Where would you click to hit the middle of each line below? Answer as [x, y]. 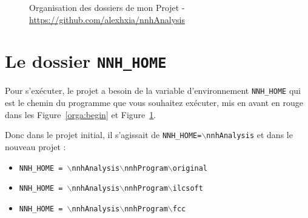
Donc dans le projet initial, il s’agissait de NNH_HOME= [103, 135]
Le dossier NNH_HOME [86, 61]
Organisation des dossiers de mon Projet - [107, 7]
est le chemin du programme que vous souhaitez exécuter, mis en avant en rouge [154, 103]
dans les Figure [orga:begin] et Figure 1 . [81, 114]
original [190, 168]
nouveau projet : [35, 146]
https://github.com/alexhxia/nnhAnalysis [107, 19]
